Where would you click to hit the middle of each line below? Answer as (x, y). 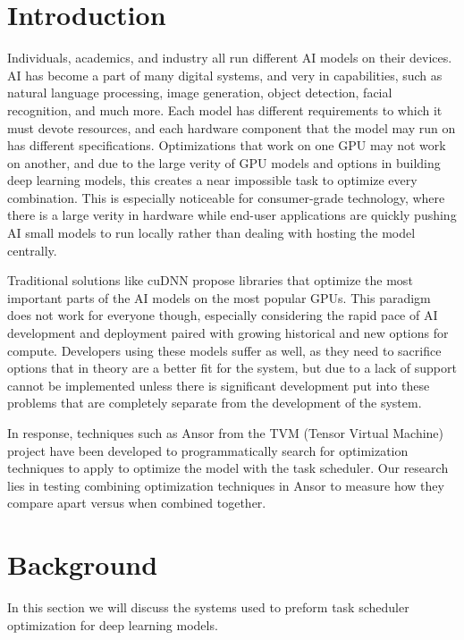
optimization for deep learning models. (113, 624)
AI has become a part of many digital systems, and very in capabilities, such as (225, 75)
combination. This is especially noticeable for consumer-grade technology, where (226, 197)
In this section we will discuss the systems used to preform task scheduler (208, 607)
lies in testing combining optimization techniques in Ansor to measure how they (226, 485)
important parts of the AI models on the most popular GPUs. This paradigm (219, 297)
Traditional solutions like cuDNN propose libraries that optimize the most (210, 280)
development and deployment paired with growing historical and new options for (228, 333)
